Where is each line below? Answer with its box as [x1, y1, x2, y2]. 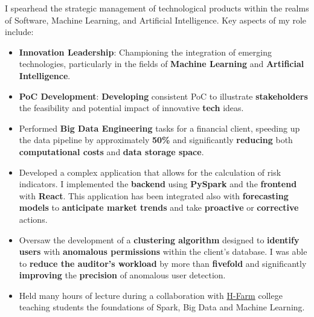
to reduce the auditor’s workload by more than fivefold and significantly [19, 257, 307, 269]
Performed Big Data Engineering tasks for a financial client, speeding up [19, 121, 300, 134]
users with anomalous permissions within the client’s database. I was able [19, 245, 307, 258]
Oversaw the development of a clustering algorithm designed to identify [19, 233, 300, 246]
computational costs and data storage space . [19, 145, 204, 158]
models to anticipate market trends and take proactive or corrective [19, 201, 299, 214]
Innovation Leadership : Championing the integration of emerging [19, 45, 272, 58]
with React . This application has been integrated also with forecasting [19, 189, 289, 202]
